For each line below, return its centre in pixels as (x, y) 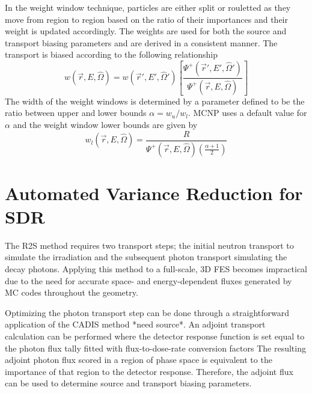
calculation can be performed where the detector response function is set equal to (155, 336)
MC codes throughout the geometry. (72, 292)
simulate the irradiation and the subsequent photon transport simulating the (146, 257)
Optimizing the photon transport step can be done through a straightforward (147, 312)
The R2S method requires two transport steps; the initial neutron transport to (149, 245)
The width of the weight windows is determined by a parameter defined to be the (155, 101)
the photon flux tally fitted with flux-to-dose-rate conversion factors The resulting (155, 348)
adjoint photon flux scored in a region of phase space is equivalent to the (139, 360)
